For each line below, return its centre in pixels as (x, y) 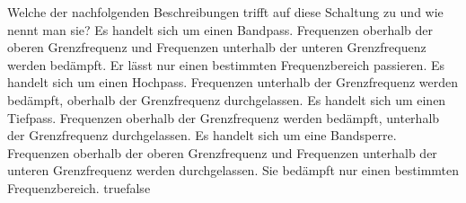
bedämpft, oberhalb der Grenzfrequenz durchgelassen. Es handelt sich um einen (227, 99)
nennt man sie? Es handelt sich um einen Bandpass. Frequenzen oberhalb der (220, 29)
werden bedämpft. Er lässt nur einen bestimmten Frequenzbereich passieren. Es (226, 64)
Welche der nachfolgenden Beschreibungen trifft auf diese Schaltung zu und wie (225, 12)
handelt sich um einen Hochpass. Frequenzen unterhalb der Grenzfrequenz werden (233, 82)
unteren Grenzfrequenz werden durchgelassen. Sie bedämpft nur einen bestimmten (233, 170)
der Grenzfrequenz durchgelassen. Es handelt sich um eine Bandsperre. (202, 135)
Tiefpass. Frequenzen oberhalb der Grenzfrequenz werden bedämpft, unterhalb (224, 117)
